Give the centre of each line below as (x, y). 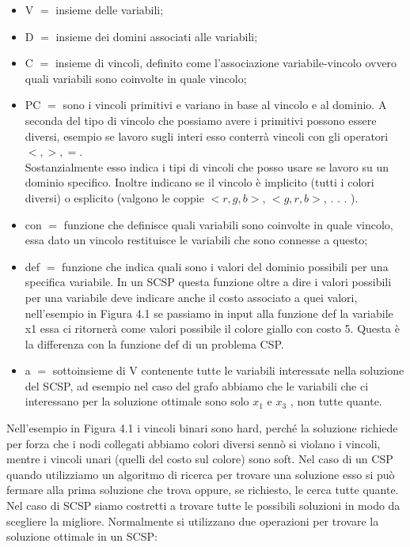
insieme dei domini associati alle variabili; (157, 36)
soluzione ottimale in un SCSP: (82, 536)
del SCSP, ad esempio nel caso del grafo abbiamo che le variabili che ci (197, 385)
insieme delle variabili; (110, 9)
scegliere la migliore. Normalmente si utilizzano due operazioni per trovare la (193, 521)
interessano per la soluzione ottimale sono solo (137, 401)
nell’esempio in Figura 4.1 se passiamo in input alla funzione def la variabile (209, 313)
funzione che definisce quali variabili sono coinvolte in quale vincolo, (228, 224)
